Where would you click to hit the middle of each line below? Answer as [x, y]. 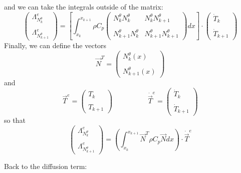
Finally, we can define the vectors [55, 45]
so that [15, 120]
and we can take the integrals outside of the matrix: [84, 7]
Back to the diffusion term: [46, 166]
